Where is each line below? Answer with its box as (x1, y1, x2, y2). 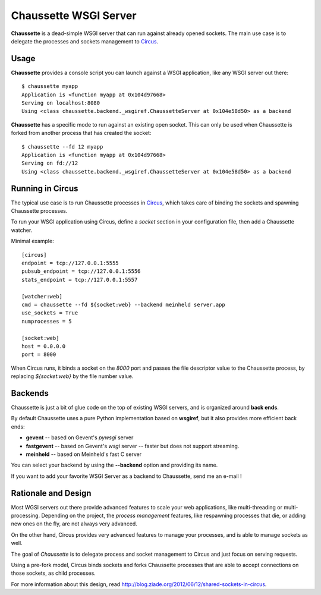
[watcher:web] (21, 293, 62, 300)
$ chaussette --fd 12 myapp (21, 143, 103, 150)
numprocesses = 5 (21, 318, 72, 325)
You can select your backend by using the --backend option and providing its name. (11, 461, 218, 469)
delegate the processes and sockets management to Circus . (11, 37, 159, 45)
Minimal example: (11, 238, 54, 245)
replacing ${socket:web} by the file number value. (11, 373, 134, 380)
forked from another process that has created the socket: (11, 130, 152, 137)
